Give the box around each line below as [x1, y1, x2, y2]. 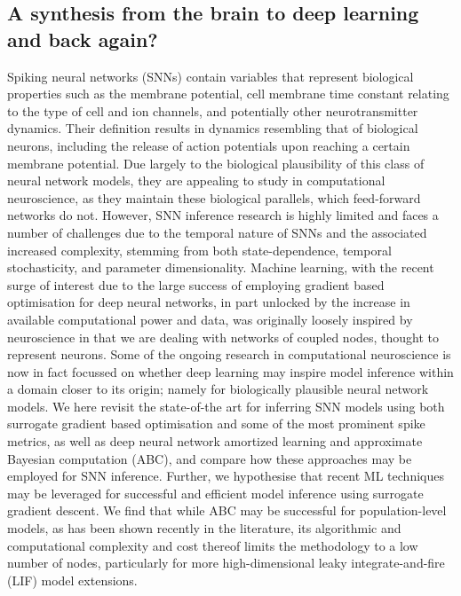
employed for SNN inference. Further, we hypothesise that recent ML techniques [7, 467, 444, 485]
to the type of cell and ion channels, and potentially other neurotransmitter [7, 101, 418, 120]
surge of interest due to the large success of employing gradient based [7, 275, 385, 294]
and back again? [7, 25, 158, 52]
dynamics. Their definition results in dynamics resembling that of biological [7, 119, 418, 137]
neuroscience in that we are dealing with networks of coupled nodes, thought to [7, 327, 440, 346]
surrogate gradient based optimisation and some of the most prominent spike [7, 414, 425, 433]
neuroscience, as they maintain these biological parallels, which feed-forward [7, 188, 421, 207]
